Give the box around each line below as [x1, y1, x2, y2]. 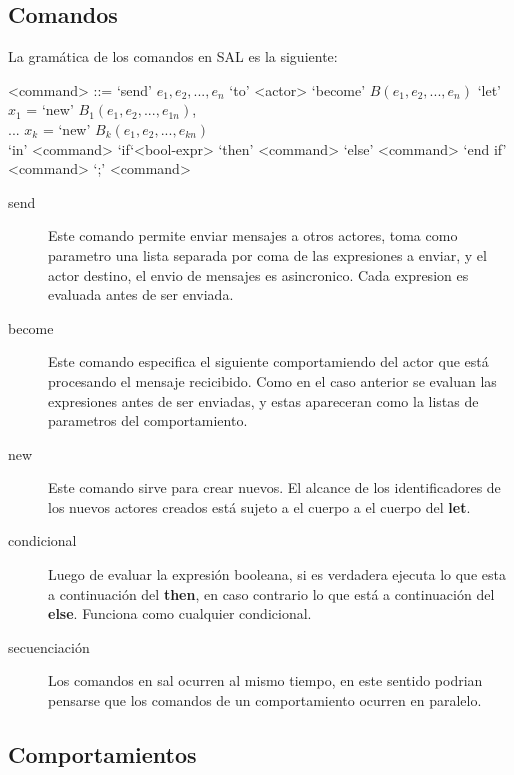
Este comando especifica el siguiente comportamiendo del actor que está [48, 351, 489, 372]
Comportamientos [8, 739, 197, 770]
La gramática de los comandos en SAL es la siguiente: [8, 46, 338, 67]
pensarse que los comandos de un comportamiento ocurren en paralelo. [48, 690, 482, 711]
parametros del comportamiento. [48, 410, 248, 431]
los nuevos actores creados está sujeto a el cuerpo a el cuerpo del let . [48, 496, 471, 517]
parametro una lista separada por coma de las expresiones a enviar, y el [48, 244, 487, 265]
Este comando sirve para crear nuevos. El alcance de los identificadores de [48, 477, 501, 498]
